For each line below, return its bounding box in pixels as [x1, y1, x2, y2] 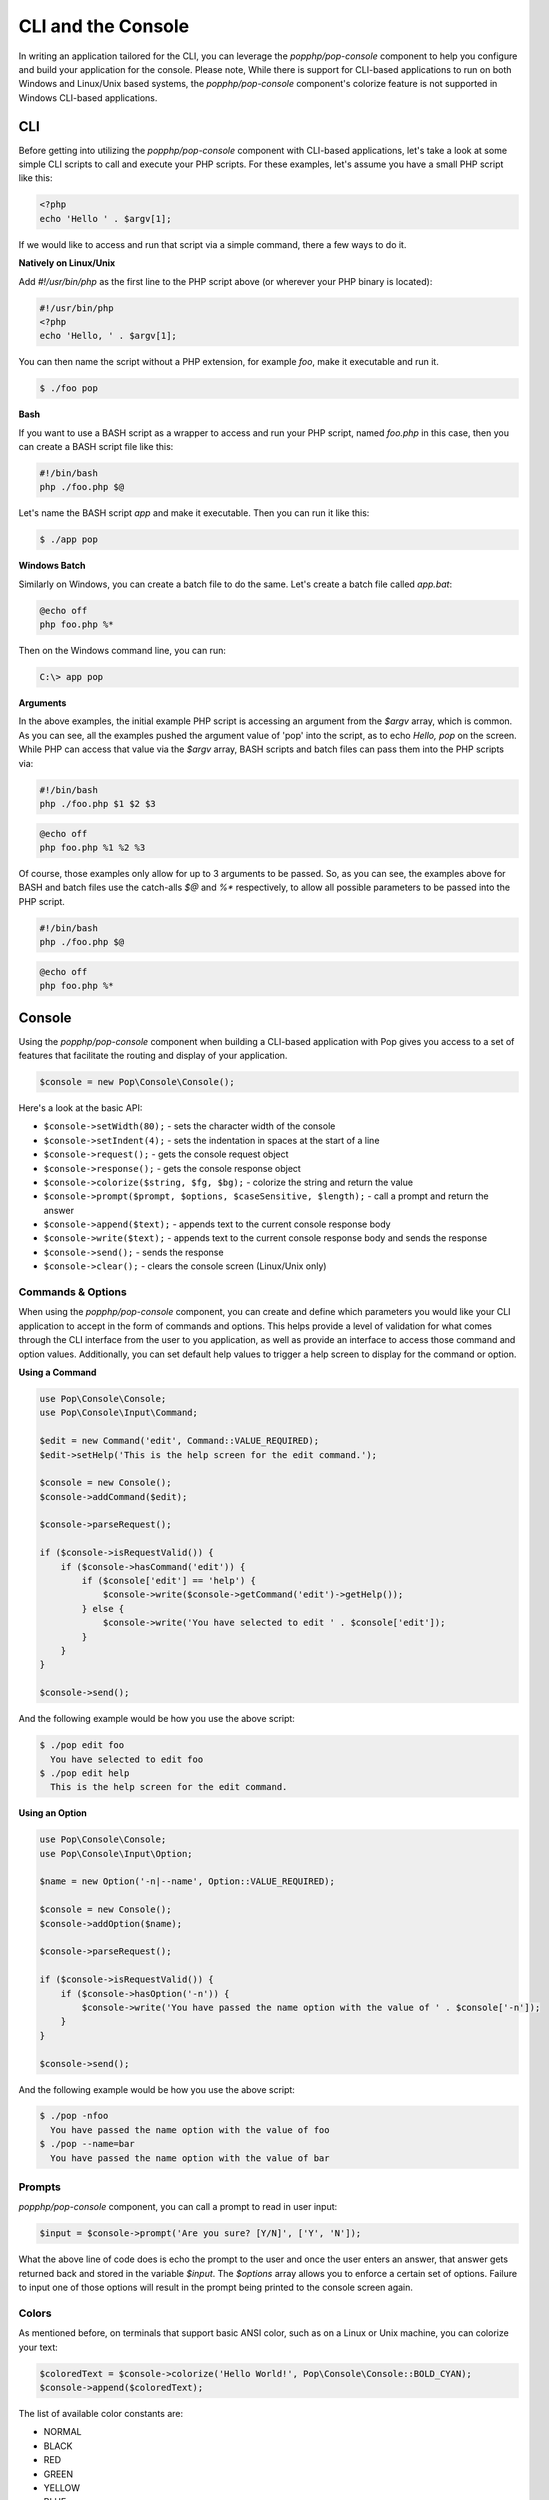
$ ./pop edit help [39, 1767, 130, 1779]
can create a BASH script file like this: [18, 441, 174, 453]
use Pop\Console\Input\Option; [39, 1848, 194, 1859]
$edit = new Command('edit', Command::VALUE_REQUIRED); [39, 1435, 320, 1447]
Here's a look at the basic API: [18, 1101, 143, 1114]
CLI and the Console [18, 15, 190, 37]
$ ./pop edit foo [39, 1740, 125, 1751]
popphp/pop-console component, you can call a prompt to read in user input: [18, 2201, 338, 2213]
